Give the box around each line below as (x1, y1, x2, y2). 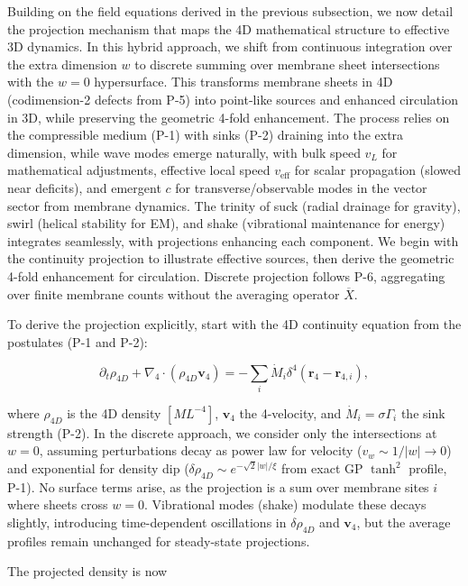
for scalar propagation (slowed (294, 160, 461, 179)
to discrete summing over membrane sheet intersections (134, 54, 440, 73)
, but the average (356, 513, 451, 531)
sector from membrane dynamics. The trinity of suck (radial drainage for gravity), (7, 196, 461, 215)
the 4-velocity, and (239, 403, 342, 422)
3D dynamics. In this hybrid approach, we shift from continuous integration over (7, 37, 453, 56)
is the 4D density (67, 403, 161, 422)
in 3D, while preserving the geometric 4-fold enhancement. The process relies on (7, 107, 450, 126)
